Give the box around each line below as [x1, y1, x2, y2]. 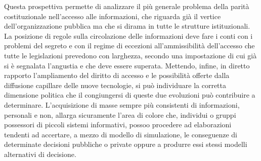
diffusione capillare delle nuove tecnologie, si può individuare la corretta [4, 79, 226, 90]
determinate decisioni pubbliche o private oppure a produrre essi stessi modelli [4, 139, 247, 149]
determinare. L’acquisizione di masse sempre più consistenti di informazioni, [4, 99, 240, 110]
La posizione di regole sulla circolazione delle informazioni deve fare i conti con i [4, 30, 253, 41]
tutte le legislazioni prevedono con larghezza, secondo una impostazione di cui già [4, 50, 257, 60]
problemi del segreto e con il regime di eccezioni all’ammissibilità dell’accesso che [4, 40, 255, 51]
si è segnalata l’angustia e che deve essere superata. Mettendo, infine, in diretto [4, 60, 250, 70]
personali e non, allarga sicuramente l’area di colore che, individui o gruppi [4, 109, 236, 120]
